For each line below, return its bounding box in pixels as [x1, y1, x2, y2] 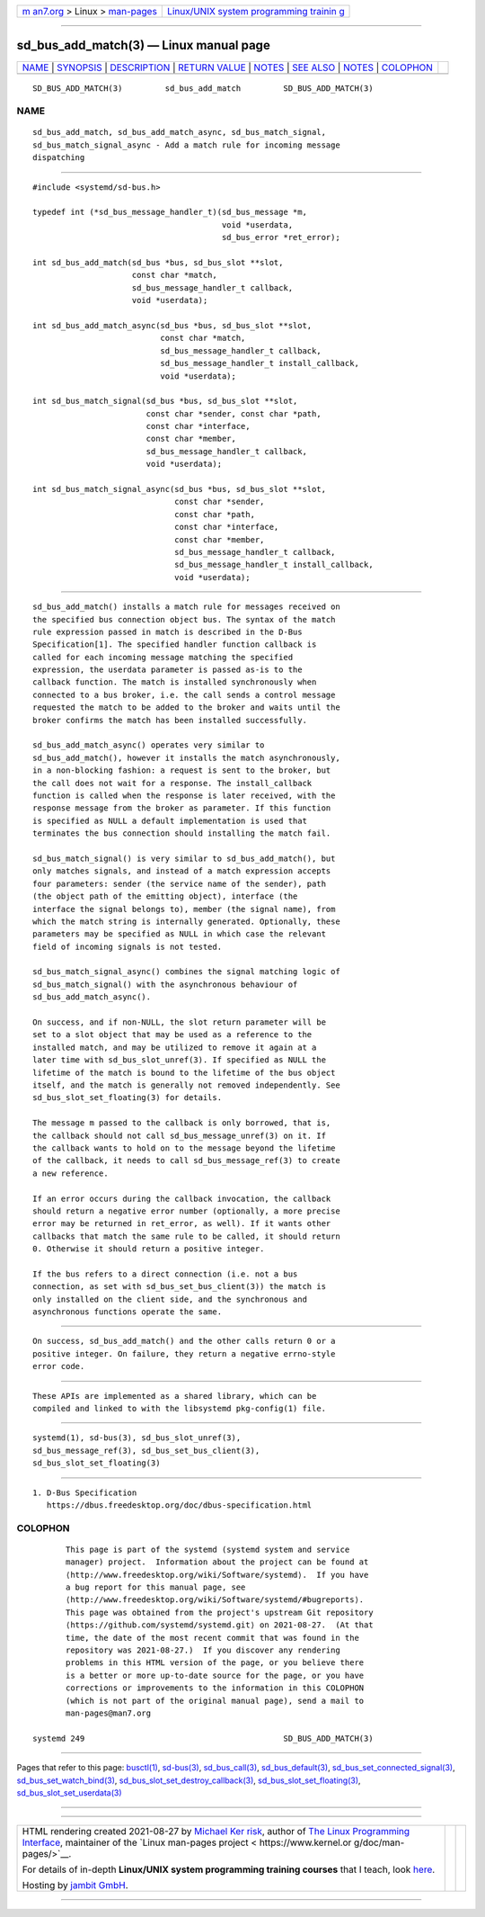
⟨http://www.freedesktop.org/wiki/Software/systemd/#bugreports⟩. [66, 1595, 365, 1605]
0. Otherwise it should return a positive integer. [32, 1244, 265, 1254]
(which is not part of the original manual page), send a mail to [66, 1696, 365, 1706]
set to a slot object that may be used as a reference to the [32, 1030, 313, 1040]
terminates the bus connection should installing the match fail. [32, 829, 331, 838]
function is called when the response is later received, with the [32, 791, 336, 801]
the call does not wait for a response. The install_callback [32, 778, 313, 788]
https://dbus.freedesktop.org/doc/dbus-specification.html [46, 1500, 313, 1510]
